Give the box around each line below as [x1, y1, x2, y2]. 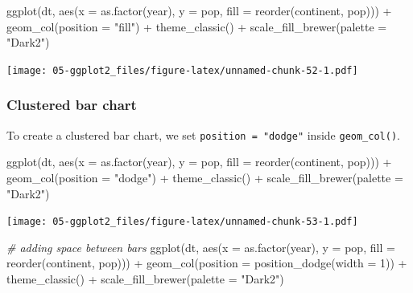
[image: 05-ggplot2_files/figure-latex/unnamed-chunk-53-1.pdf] [6, 216, 358, 228]
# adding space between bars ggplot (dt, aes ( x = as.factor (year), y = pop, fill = [6, 238, 395, 255]
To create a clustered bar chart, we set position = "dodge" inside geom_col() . [6, 126, 400, 143]
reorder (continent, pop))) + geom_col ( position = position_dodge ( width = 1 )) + [6, 254, 407, 271]
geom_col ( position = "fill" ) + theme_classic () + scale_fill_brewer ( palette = [6, 18, 387, 35]
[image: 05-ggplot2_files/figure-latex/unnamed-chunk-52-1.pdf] [6, 64, 358, 76]
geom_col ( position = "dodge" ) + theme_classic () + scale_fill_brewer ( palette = [6, 169, 403, 185]
